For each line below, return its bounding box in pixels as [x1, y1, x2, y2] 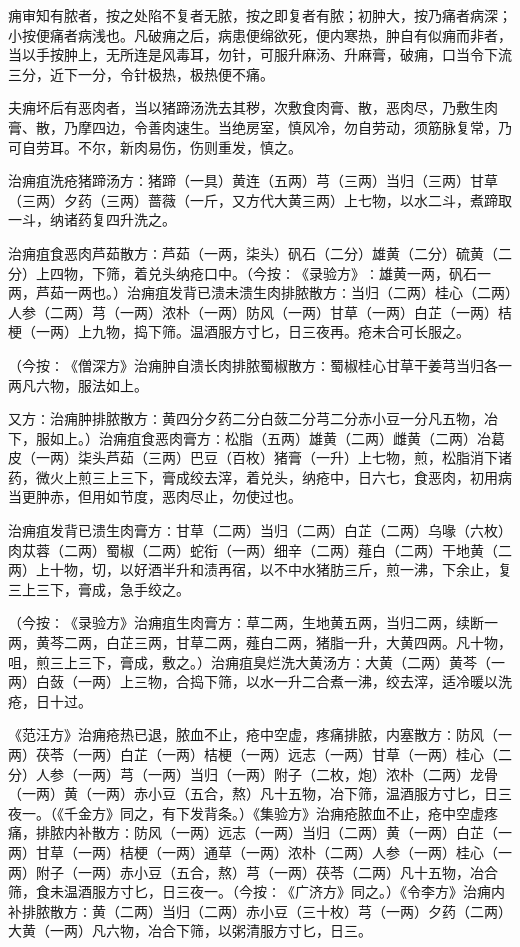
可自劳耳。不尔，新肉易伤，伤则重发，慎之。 [8, 136, 302, 157]
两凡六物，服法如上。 [8, 374, 148, 395]
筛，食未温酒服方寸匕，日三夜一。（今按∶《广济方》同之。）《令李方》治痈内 [8, 881, 505, 902]
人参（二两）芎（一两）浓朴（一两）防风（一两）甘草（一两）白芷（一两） [8, 301, 498, 322]
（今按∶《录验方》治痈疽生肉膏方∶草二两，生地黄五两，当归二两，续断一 [8, 612, 498, 633]
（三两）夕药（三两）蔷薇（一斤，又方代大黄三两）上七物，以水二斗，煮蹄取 [8, 189, 512, 210]
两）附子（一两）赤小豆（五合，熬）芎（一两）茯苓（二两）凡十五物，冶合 [8, 861, 498, 882]
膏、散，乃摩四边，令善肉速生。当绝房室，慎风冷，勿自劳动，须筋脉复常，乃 [8, 116, 512, 137]
